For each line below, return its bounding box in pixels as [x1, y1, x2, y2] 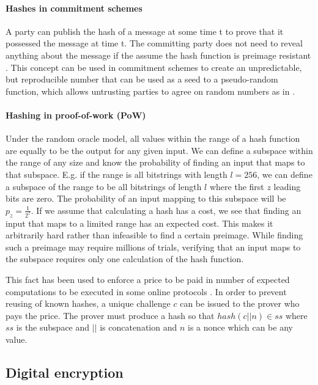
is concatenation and [100, 321, 177, 334]
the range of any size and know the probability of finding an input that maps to [6, 156, 305, 169]
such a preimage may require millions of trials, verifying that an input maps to [6, 240, 301, 253]
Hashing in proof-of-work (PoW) [6, 108, 146, 121]
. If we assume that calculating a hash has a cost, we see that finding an [31, 204, 301, 216]
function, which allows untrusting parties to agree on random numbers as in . [6, 84, 295, 97]
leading [273, 180, 301, 193]
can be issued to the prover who [180, 297, 300, 310]
